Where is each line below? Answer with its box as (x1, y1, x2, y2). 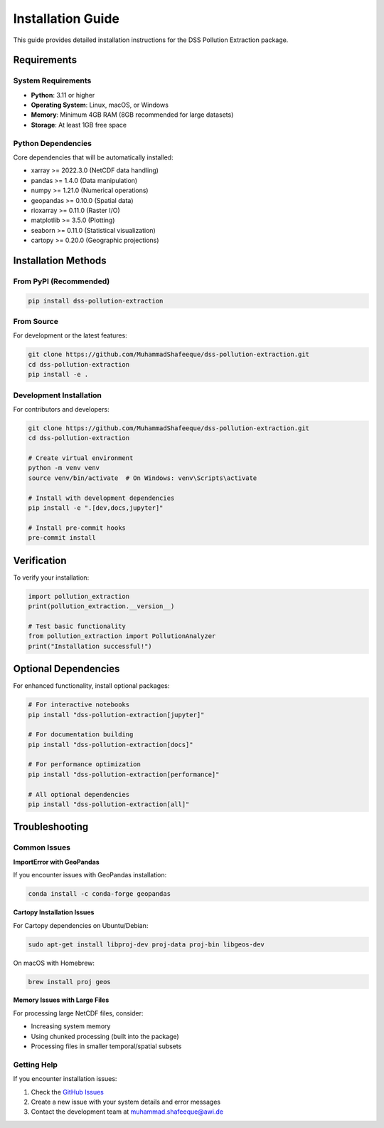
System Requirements (13, 75, 92, 85)
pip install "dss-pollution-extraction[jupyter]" (28, 711, 205, 719)
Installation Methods (13, 254, 107, 266)
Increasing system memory (31, 1022, 111, 1030)
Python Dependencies (13, 138, 92, 148)
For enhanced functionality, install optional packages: (13, 681, 170, 690)
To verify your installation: (13, 573, 90, 582)
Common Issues (13, 842, 71, 852)
